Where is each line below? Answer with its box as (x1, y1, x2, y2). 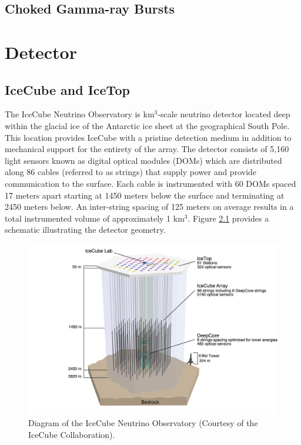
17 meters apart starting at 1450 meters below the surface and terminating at (5, 189, 285, 201)
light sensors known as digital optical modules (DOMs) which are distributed (5, 154, 282, 166)
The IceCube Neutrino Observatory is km (5, 108, 155, 120)
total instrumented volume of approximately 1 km (5, 212, 185, 224)
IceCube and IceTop (5, 80, 130, 98)
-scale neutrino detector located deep (158, 108, 290, 120)
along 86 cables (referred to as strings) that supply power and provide (5, 166, 257, 178)
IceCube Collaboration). (28, 428, 115, 440)
